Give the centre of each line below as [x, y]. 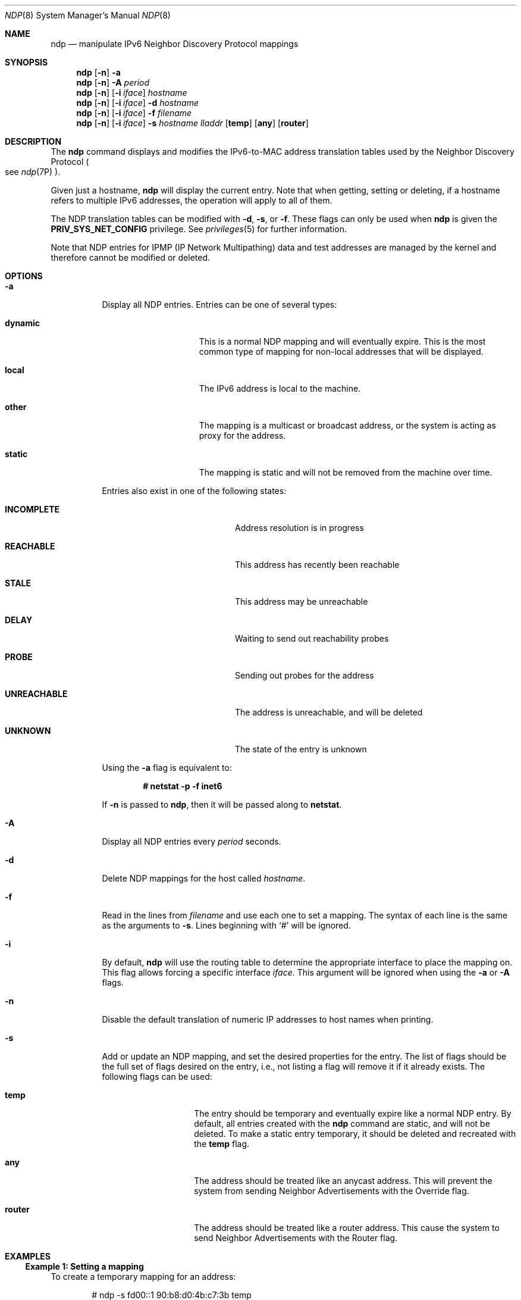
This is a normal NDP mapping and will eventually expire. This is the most [342, 341]
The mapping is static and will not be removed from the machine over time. [346, 472]
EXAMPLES [28, 1256]
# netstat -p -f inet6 [183, 786]
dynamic [23, 323]
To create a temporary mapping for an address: [143, 1276]
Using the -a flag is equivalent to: [167, 768]
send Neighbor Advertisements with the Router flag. [296, 1238]
